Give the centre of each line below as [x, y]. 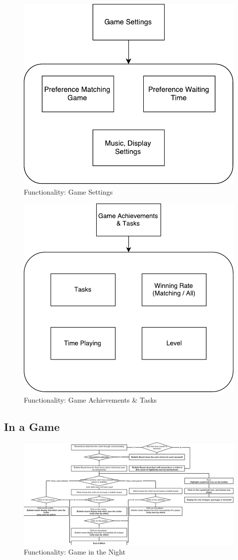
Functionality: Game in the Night [75, 552]
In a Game [32, 426]
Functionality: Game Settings [68, 191]
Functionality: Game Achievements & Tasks [90, 399]
